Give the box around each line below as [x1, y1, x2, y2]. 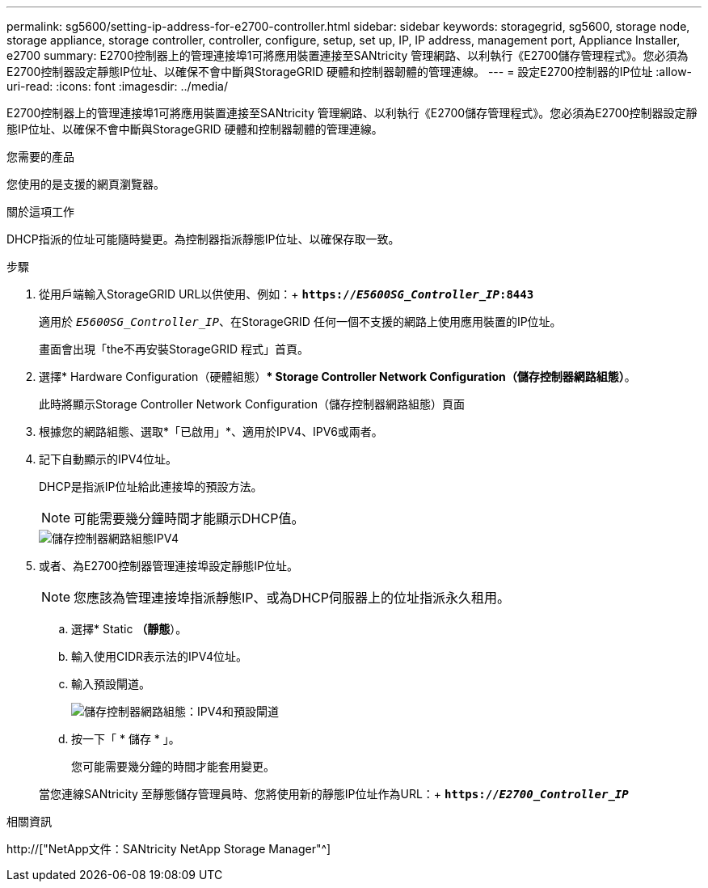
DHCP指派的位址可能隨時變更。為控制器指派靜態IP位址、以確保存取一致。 [6, 232, 400, 246]
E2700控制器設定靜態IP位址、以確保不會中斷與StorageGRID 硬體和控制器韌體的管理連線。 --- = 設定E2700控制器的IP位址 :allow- [6, 65, 693, 78]
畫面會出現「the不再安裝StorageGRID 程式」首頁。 [39, 342, 309, 356]
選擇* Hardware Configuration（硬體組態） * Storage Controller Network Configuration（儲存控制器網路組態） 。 [39, 370, 636, 383]
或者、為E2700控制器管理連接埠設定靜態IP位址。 [39, 559, 299, 573]
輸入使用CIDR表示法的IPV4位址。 [71, 649, 248, 663]
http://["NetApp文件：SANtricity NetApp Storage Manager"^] [6, 842, 331, 856]
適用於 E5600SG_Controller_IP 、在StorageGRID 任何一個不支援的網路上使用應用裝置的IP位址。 [39, 315, 562, 328]
